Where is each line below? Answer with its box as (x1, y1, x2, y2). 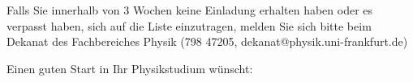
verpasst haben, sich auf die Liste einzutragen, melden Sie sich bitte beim (6, 17, 372, 34)
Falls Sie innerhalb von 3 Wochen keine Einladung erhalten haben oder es (6, 2, 373, 18)
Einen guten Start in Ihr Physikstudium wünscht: (6, 59, 253, 76)
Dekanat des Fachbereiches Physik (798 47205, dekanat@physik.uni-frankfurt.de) (6, 33, 408, 50)
